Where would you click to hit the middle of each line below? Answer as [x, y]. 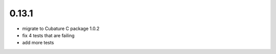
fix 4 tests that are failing [48, 35]
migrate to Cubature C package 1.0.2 [61, 29]
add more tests [38, 43]
